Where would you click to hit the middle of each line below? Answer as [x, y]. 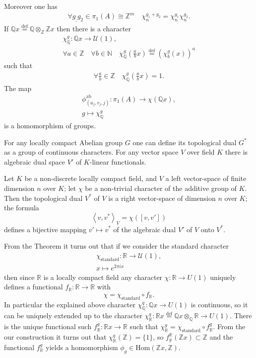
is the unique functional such [48, 326]
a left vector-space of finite [206, 178]
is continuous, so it [219, 304]
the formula [22, 208]
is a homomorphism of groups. [50, 125]
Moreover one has [31, 6]
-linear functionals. [118, 161]
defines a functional [33, 287]
